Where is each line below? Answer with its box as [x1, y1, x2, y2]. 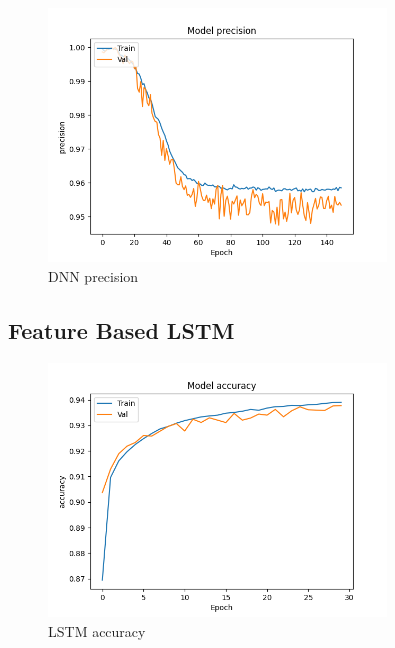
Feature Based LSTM [8, 314, 235, 345]
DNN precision [48, 265, 139, 286]
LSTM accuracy [48, 620, 146, 641]
